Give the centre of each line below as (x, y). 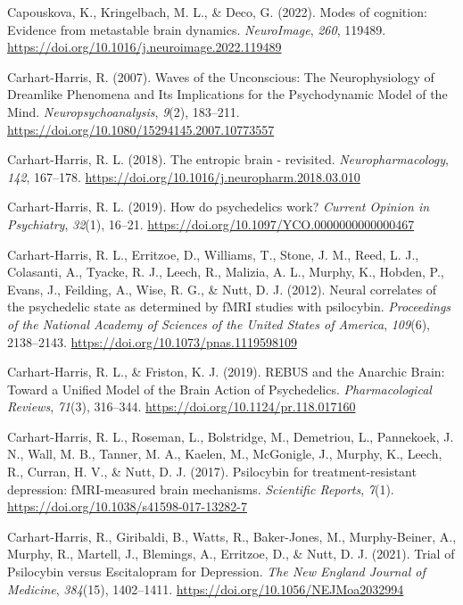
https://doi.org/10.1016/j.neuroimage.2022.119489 (145, 47)
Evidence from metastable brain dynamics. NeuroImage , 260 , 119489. (197, 29)
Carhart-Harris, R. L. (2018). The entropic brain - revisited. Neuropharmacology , (228, 159)
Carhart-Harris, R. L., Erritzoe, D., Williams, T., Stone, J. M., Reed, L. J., (213, 254)
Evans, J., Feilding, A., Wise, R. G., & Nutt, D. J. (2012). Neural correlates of (222, 289)
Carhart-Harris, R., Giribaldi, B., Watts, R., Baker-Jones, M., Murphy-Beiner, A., (232, 536)
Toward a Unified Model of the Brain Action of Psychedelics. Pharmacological (219, 389)
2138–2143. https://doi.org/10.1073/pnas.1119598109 (152, 341)
